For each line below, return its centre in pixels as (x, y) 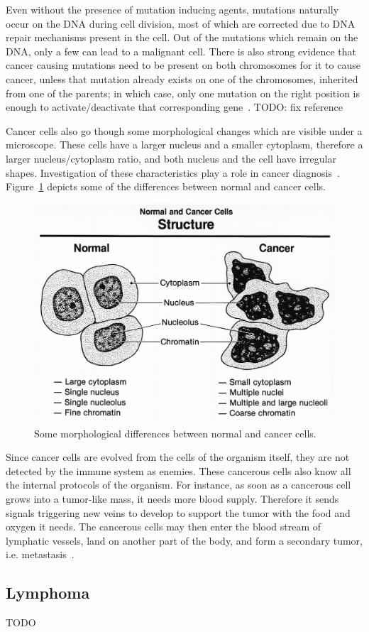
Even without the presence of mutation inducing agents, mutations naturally (172, 9)
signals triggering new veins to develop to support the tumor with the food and (178, 512)
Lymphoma (48, 593)
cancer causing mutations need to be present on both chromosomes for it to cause (183, 65)
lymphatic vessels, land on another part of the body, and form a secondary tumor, (184, 540)
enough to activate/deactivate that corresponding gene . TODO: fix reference (174, 107)
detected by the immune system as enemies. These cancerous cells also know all (178, 470)
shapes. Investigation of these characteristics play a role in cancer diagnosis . (173, 172)
